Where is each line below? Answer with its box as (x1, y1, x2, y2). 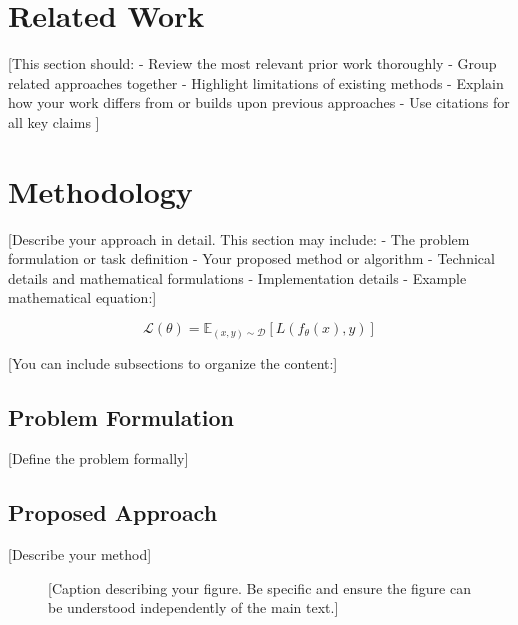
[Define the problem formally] (8, 448, 189, 469)
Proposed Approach (8, 497, 218, 528)
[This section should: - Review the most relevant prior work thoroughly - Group (8, 53, 497, 74)
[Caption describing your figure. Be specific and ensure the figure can (48, 577, 471, 598)
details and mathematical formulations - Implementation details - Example (8, 267, 467, 288)
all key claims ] (8, 111, 100, 132)
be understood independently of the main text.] (48, 597, 339, 618)
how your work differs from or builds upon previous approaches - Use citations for (8, 92, 510, 113)
